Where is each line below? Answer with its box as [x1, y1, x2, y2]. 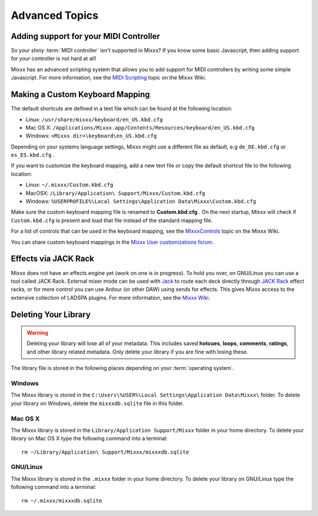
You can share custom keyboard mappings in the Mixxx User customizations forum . [11, 239, 214, 246]
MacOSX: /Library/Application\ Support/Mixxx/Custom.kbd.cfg [25, 189, 206, 197]
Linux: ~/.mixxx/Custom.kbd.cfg [25, 181, 114, 188]
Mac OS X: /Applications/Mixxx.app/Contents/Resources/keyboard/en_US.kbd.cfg [25, 124, 255, 131]
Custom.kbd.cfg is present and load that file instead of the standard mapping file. [11, 217, 213, 224]
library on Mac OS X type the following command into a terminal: [11, 435, 168, 442]
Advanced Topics [11, 9, 98, 22]
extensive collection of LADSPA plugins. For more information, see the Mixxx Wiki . [11, 294, 210, 301]
